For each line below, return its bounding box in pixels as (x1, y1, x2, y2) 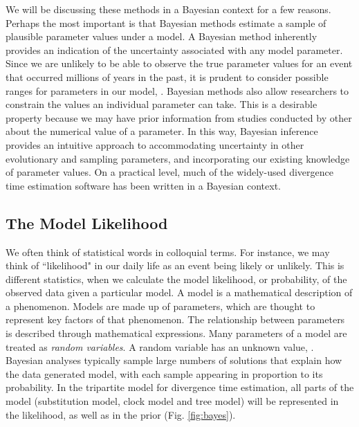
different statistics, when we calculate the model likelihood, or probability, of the (6, 271, 347, 286)
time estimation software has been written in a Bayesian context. (6, 178, 281, 192)
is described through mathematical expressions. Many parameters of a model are (6, 326, 347, 340)
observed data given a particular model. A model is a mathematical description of (6, 285, 353, 300)
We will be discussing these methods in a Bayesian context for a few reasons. (6, 2, 331, 16)
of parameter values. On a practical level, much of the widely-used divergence (6, 165, 333, 179)
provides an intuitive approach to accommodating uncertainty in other (6, 137, 304, 152)
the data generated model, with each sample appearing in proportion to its (6, 366, 323, 381)
